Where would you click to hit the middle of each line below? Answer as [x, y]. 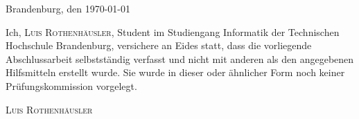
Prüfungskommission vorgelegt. [71, 85]
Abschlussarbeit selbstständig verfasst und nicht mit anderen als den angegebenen [180, 58]
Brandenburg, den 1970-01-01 [68, 8]
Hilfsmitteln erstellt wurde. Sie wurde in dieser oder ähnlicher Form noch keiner [175, 72]
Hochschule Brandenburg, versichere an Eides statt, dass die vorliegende [159, 45]
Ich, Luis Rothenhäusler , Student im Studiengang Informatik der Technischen [173, 31]
